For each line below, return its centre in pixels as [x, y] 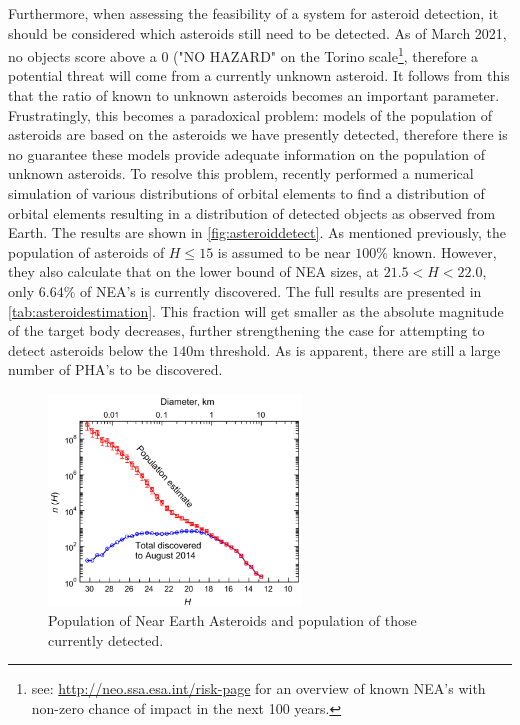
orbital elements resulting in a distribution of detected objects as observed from [252, 212]
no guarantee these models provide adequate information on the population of [247, 153]
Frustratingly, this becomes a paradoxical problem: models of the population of [250, 114]
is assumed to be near [284, 251]
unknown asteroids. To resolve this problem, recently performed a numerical [241, 173]
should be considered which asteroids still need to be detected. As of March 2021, [257, 32]
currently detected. [106, 639]
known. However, [444, 251]
